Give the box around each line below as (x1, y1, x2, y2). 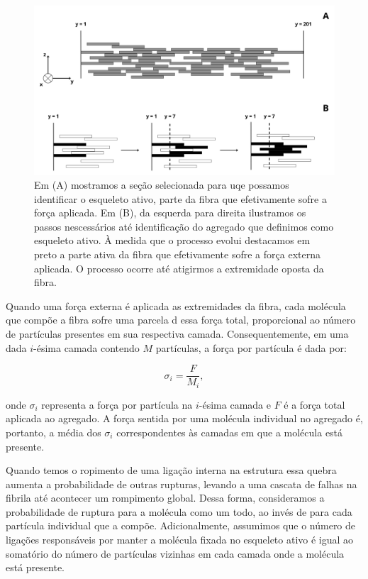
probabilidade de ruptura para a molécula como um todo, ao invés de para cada (6, 504, 352, 519)
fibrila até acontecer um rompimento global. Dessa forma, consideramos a (6, 490, 325, 505)
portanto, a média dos (6, 424, 101, 439)
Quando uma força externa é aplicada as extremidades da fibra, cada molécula (6, 298, 346, 313)
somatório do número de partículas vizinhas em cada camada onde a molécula (6, 546, 345, 561)
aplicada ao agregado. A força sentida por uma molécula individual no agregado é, (6, 411, 363, 426)
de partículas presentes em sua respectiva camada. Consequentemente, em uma (6, 326, 349, 341)
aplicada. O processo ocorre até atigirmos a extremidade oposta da (34, 260, 324, 275)
